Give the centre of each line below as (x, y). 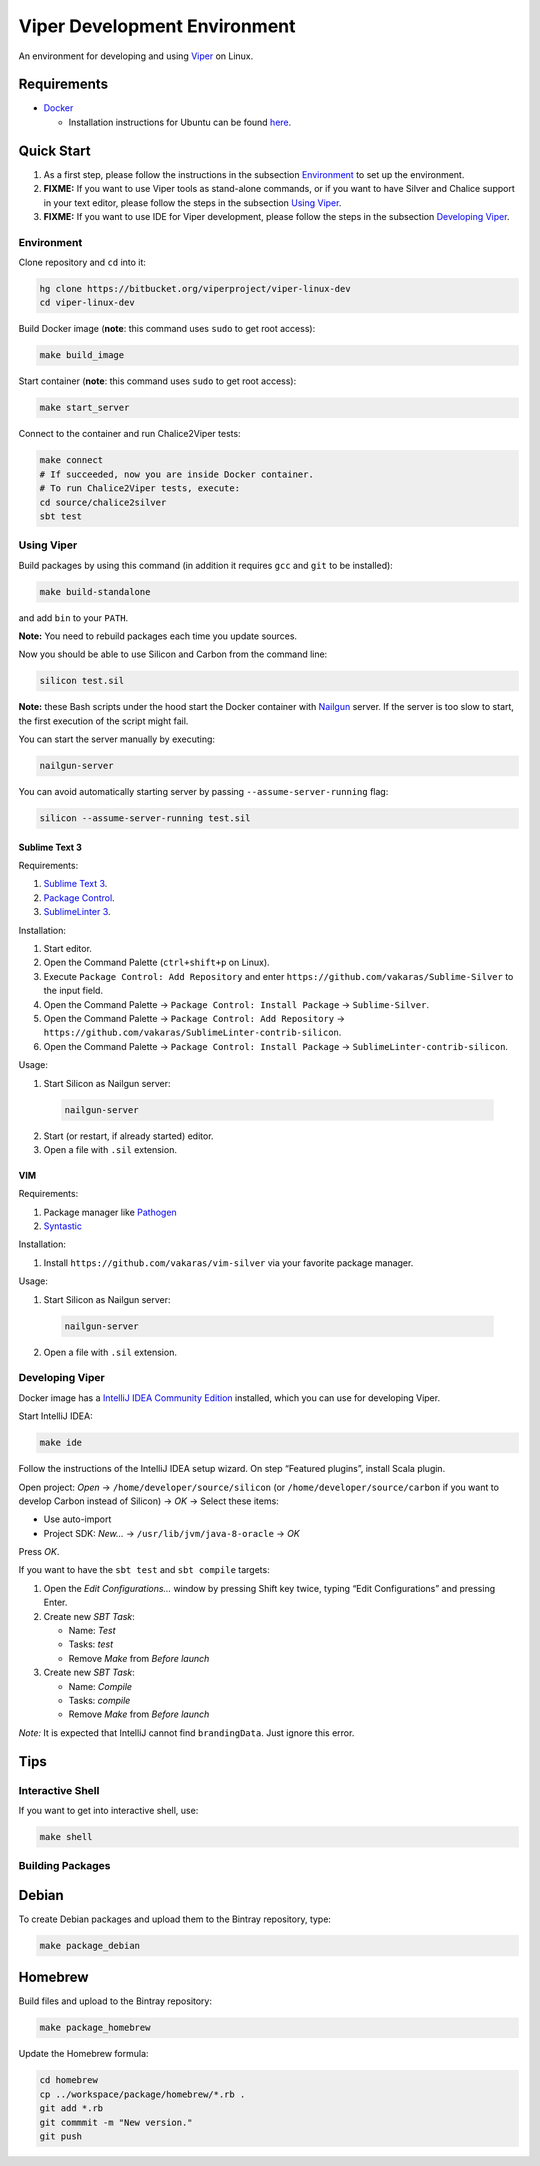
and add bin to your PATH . (73, 617)
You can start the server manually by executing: (116, 739)
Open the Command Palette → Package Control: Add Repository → (194, 1018)
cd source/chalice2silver (103, 502)
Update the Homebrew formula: (83, 2054)
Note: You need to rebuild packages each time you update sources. (158, 636)
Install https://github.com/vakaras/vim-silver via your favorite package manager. (228, 1262)
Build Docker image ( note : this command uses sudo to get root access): (167, 329)
